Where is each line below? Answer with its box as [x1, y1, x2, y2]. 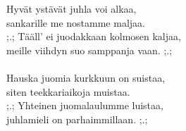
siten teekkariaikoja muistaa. [6, 84, 130, 99]
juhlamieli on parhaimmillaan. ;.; [6, 111, 148, 126]
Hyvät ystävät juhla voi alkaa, [6, 1, 137, 15]
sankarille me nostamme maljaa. [6, 15, 145, 30]
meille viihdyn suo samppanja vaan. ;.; [6, 42, 173, 57]
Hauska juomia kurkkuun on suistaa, [6, 70, 166, 85]
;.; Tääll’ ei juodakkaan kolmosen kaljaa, [6, 29, 181, 44]
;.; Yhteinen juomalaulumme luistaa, [6, 98, 163, 113]
